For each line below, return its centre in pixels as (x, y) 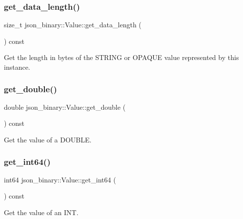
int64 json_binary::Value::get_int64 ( (60, 179)
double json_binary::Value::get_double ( (65, 107)
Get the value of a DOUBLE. (48, 139)
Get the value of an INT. (41, 212)
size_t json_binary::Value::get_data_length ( (73, 25)
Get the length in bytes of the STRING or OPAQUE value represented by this (121, 57)
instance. (17, 67)
